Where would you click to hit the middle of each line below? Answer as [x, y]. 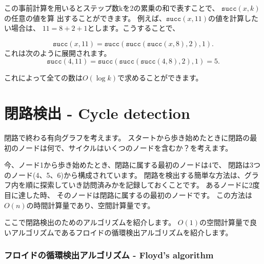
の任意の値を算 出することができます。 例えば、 [85, 18]
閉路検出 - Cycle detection [97, 113]
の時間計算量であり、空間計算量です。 [90, 205]
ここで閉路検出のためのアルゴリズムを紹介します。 [90, 222]
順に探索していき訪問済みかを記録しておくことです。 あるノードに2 [139, 185]
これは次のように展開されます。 [58, 53]
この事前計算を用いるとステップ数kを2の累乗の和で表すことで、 [112, 8]
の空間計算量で [225, 222]
